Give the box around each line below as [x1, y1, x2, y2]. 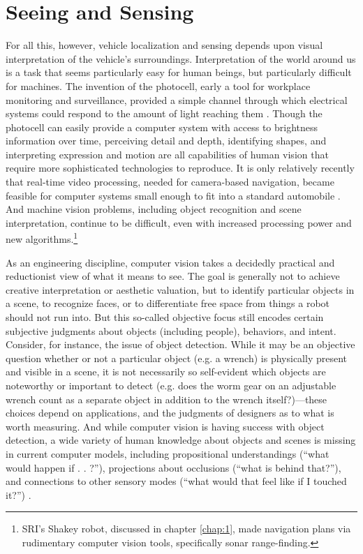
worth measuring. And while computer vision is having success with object [6, 419, 325, 433]
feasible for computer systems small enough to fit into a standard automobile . [6, 188, 341, 202]
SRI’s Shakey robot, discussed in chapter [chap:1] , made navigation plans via [22, 521, 351, 536]
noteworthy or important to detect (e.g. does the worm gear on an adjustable [6, 378, 336, 393]
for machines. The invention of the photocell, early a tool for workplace [6, 78, 311, 93]
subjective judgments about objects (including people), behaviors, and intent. [6, 323, 336, 338]
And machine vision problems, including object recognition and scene [6, 202, 302, 216]
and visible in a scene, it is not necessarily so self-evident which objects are [6, 364, 326, 379]
